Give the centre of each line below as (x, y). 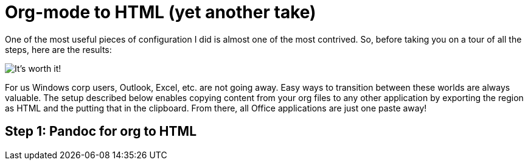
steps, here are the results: (58, 49)
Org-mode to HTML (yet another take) (161, 12)
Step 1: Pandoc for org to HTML (101, 132)
